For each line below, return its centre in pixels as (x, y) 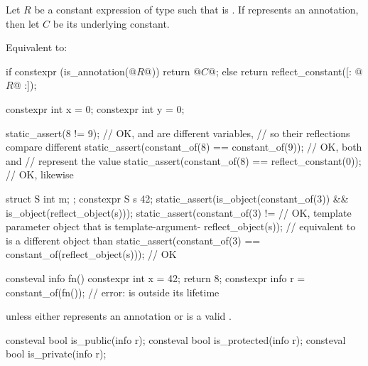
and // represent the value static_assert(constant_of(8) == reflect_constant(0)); (184, 160)
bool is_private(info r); (56, 354)
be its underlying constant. (111, 23)
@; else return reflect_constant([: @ (286, 71)
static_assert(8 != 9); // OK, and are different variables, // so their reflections (178, 133)
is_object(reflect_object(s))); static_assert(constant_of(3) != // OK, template (179, 212)
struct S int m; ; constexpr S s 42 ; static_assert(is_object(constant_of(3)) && (177, 198)
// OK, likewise (40, 174)
